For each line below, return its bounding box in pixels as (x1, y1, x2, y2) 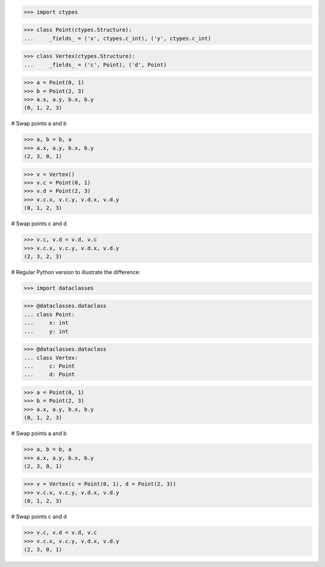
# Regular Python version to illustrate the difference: (11, 268, 141, 275)
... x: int (23, 319, 69, 327)
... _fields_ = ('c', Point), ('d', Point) (23, 61, 167, 68)
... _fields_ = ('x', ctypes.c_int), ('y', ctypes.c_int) (23, 35, 211, 42)
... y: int (23, 328, 69, 334)
